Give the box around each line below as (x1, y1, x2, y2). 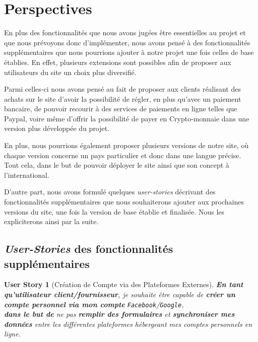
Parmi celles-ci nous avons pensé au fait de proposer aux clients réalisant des (4, 84, 241, 94)
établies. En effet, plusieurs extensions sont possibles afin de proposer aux (4, 56, 231, 67)
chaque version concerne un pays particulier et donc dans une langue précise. (4, 150, 241, 160)
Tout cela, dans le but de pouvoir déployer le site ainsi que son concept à (4, 160, 229, 170)
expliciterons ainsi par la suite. (4, 216, 99, 227)
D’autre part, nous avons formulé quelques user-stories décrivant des (4, 186, 216, 197)
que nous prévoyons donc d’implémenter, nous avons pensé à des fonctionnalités (4, 37, 250, 47)
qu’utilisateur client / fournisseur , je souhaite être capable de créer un (4, 289, 235, 299)
